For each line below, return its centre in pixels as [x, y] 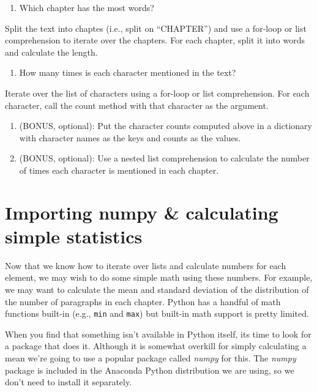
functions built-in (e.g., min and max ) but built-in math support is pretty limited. [157, 313]
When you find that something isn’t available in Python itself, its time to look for [158, 334]
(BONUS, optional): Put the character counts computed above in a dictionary [166, 126]
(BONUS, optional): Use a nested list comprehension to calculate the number [164, 158]
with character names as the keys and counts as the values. [130, 137]
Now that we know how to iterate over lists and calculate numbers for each [146, 265]
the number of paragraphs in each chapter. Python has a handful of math [143, 301]
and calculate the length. [51, 52]
